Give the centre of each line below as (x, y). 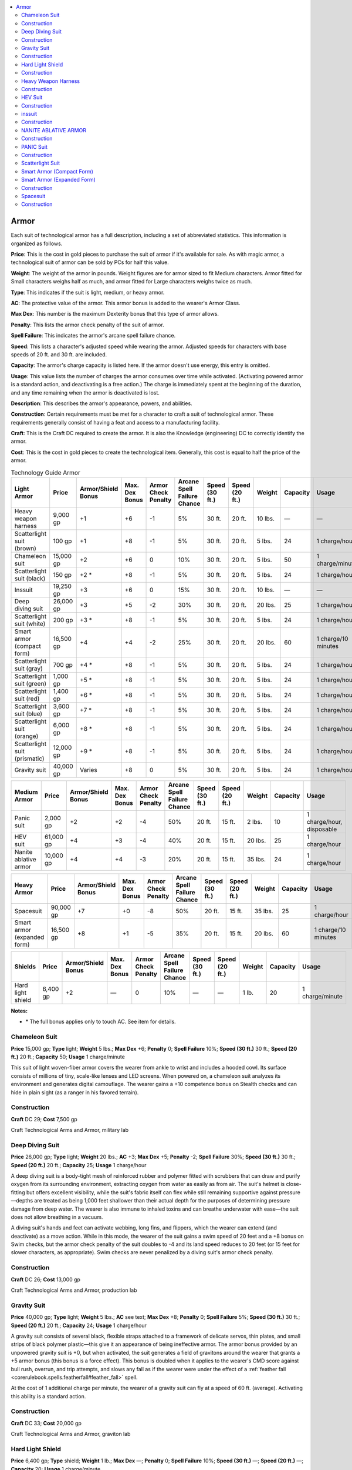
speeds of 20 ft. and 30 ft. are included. (59, 354)
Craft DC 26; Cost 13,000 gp (45, 1279)
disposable (322, 829)
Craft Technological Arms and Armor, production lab (74, 1290)
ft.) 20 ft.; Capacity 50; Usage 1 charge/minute (68, 1057)
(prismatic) (29, 759)
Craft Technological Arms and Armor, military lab (70, 1130)
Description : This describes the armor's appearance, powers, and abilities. (102, 403)
